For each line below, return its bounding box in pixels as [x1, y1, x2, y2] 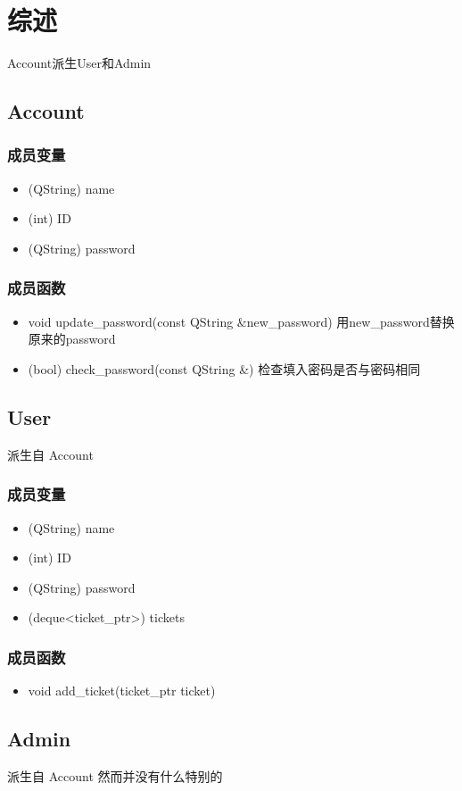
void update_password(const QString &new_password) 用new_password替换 [28, 312, 455, 330]
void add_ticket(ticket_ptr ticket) [28, 681, 216, 700]
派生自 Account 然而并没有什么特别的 [7, 766, 223, 785]
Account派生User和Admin [7, 54, 152, 72]
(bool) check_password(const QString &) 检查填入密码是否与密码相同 [28, 359, 421, 378]
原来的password [28, 329, 116, 348]
